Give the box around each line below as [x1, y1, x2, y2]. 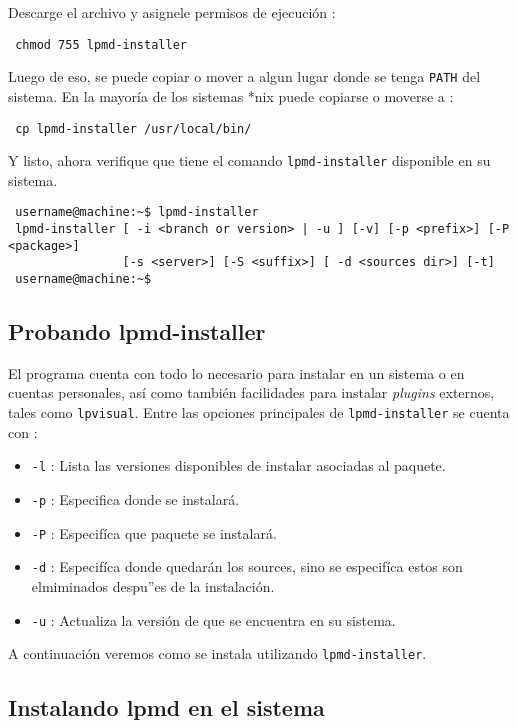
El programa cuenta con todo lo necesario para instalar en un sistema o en [8, 362, 465, 383]
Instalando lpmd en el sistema [8, 692, 325, 723]
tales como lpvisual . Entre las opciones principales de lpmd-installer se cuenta [8, 402, 510, 423]
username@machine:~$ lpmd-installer [15, 205, 259, 220]
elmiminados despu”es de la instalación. [31, 575, 275, 596]
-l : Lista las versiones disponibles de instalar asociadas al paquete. [31, 455, 446, 476]
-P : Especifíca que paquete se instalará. [31, 522, 277, 543]
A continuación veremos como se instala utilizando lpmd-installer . [8, 643, 427, 664]
